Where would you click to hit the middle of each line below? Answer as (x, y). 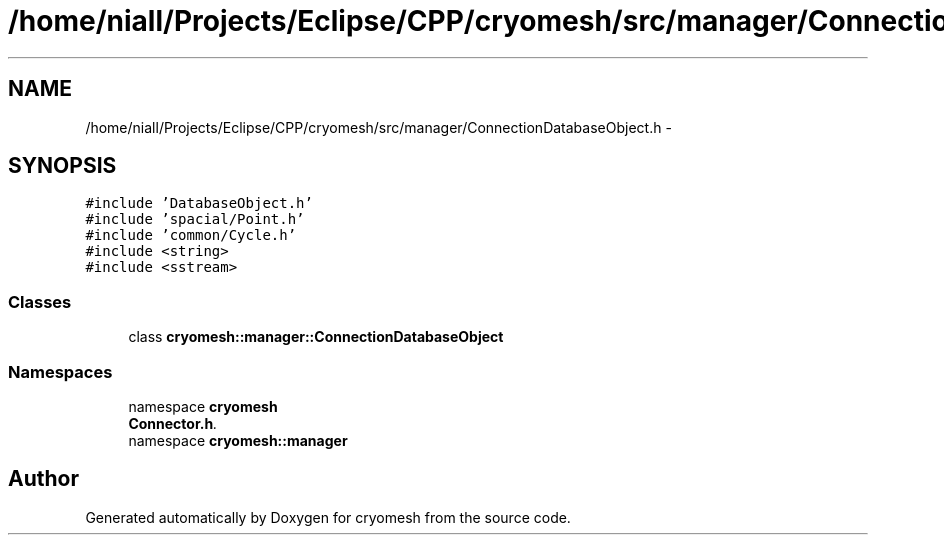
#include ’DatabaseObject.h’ (199, 203)
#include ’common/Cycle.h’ (191, 235)
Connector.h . (173, 423)
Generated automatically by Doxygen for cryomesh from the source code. (328, 517)
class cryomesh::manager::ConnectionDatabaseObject (316, 337)
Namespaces (60, 371)
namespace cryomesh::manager (238, 440)
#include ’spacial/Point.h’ (195, 219)
